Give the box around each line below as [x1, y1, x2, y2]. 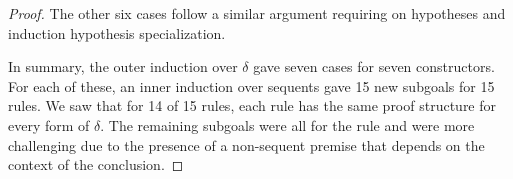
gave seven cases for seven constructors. [253, 56, 495, 77]
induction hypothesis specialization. [8, 22, 226, 43]
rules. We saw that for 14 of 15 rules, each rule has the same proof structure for [8, 95, 497, 116]
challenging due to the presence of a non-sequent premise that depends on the [8, 134, 485, 155]
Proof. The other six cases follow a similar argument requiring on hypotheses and [8, 3, 506, 23]
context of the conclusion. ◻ [8, 154, 184, 175]
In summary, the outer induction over [8, 56, 238, 77]
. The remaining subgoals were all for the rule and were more [100, 114, 475, 135]
